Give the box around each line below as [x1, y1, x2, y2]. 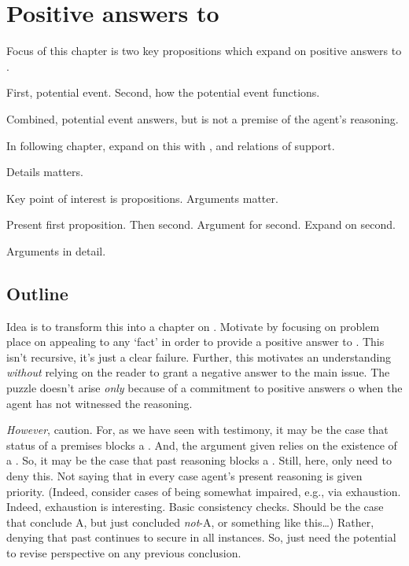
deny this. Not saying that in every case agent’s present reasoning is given [6, 468, 363, 484]
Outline [6, 281, 68, 305]
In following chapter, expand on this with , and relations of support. [6, 137, 335, 153]
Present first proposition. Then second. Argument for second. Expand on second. [6, 216, 396, 233]
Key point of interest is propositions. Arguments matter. [6, 189, 278, 206]
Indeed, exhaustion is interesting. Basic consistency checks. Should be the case [6, 498, 384, 515]
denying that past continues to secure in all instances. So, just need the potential [6, 529, 396, 546]
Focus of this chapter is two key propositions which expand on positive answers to [6, 42, 402, 59]
